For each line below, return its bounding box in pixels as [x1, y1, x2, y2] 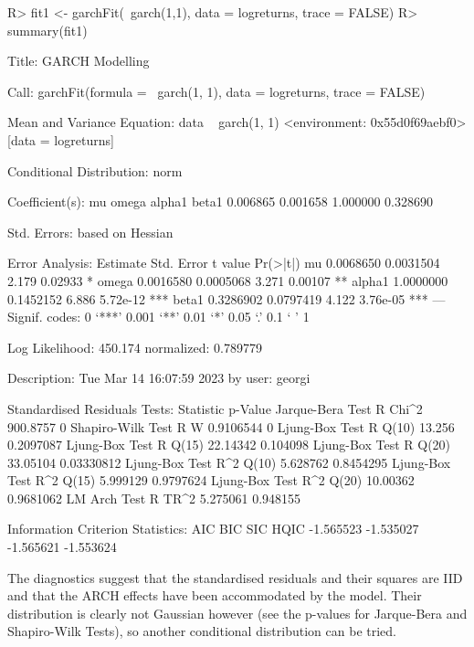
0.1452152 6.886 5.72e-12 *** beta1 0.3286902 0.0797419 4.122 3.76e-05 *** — [7, 289, 446, 308]
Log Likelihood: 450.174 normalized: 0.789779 [7, 337, 262, 356]
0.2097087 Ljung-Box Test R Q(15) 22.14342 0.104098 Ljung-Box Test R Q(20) [7, 435, 451, 454]
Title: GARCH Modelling [7, 51, 150, 70]
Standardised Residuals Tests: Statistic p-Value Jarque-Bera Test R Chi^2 [7, 398, 423, 418]
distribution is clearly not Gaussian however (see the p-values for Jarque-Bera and [7, 603, 468, 622]
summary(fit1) [7, 20, 88, 39]
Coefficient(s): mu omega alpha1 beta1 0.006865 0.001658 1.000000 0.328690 [7, 192, 433, 211]
